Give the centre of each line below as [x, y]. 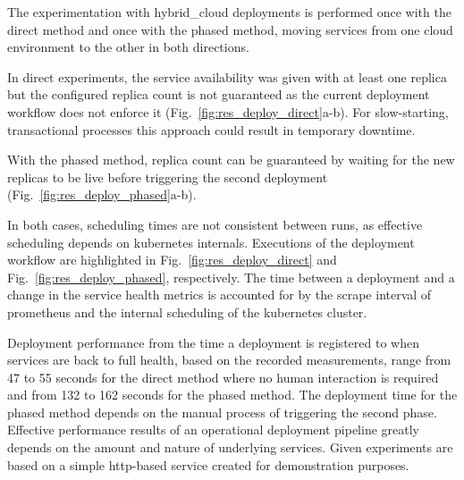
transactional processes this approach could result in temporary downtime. [211, 129]
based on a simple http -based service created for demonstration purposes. [208, 464]
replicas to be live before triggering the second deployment [168, 177]
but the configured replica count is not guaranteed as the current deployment [219, 94]
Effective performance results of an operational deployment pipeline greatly [214, 429]
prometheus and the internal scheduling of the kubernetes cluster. [187, 312]
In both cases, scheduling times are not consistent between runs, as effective [215, 224]
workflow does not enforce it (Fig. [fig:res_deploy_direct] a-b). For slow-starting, [228, 111]
